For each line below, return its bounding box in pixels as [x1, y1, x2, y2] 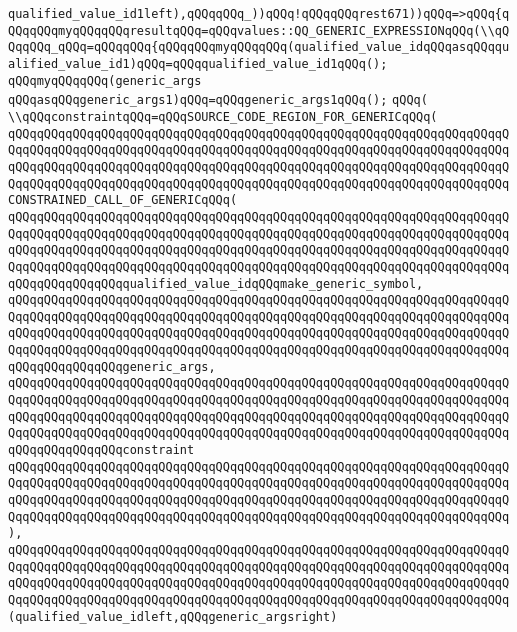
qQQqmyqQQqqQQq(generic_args [8, 73, 202, 88]
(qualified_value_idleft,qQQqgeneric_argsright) [8, 609, 338, 624]
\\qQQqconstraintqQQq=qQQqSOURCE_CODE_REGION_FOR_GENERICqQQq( [8, 109, 438, 124]
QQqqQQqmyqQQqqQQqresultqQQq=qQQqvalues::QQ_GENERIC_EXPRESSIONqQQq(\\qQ [8, 23, 510, 38]
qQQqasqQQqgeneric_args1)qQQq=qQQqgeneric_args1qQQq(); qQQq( [8, 93, 428, 108]
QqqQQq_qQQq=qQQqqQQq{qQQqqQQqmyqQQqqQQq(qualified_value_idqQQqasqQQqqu [8, 40, 510, 55]
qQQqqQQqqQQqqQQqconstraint [8, 443, 195, 458]
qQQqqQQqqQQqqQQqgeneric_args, [8, 359, 216, 374]
